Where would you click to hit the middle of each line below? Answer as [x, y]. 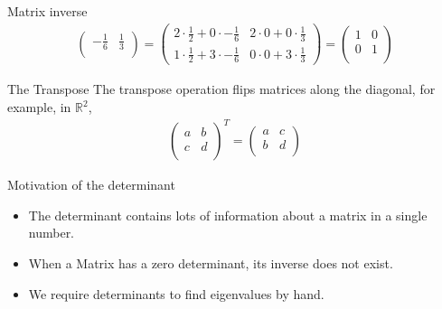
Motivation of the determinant [91, 185]
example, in [39, 107]
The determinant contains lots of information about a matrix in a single [228, 215]
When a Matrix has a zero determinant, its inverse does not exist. [211, 262]
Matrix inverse [47, 11]
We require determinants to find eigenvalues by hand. [176, 293]
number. [52, 233]
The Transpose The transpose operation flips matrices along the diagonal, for [221, 89]
